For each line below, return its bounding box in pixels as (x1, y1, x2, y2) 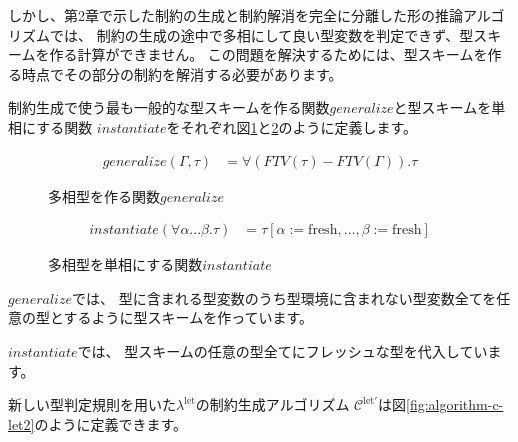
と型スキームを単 (393, 97, 506, 118)
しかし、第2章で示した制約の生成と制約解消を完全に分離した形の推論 (8, 5, 463, 25)
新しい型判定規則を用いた (8, 394, 176, 415)
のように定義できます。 (34, 413, 188, 434)
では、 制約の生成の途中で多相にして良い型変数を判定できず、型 (49, 24, 474, 45)
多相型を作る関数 (48, 185, 160, 206)
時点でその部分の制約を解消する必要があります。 (21, 63, 343, 84)
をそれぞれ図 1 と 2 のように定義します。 (166, 116, 418, 137)
